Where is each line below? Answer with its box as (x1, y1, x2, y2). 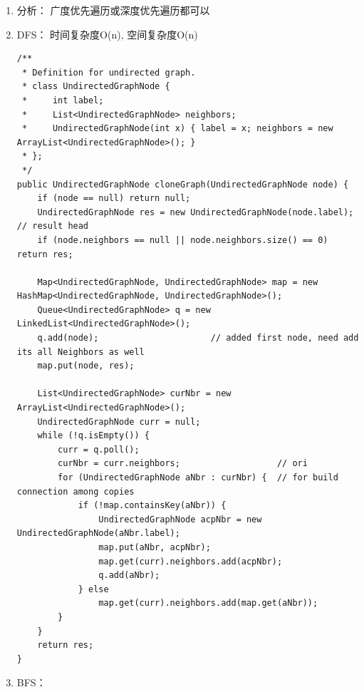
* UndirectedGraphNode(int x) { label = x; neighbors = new (21, 123, 333, 134)
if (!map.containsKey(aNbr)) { (78, 500, 227, 511)
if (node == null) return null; (37, 193, 191, 204)
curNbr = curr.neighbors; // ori (58, 458, 308, 469)
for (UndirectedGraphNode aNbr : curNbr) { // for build (58, 472, 338, 482)
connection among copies (16, 486, 135, 497)
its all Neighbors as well (16, 346, 145, 357)
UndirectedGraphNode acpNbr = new (98, 514, 262, 525)
